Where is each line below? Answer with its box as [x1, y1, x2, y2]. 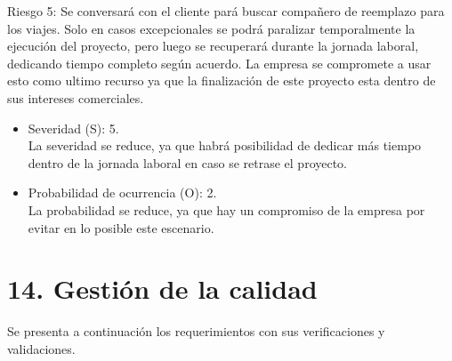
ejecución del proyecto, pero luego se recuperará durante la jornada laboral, [7, 36, 419, 55]
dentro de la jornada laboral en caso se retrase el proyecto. [28, 153, 348, 172]
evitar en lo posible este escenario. [28, 218, 214, 237]
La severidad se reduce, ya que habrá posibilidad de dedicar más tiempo [28, 136, 422, 155]
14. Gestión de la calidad [7, 270, 318, 307]
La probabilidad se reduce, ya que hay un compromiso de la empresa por [28, 200, 425, 219]
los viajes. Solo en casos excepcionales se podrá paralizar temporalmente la [7, 19, 416, 37]
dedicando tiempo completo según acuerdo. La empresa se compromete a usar [7, 53, 432, 72]
